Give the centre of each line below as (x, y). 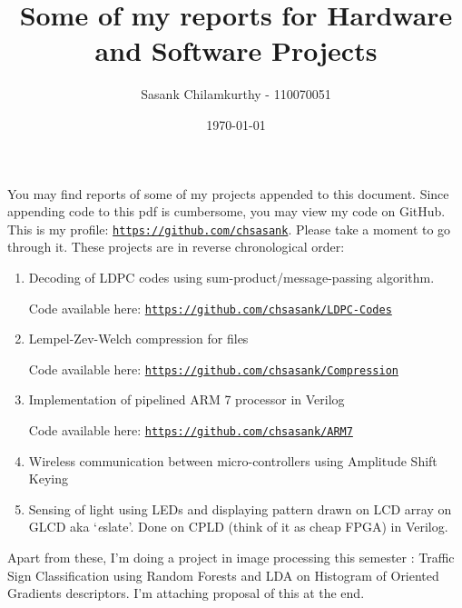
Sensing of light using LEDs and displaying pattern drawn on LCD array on (240, 508)
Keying (48, 478)
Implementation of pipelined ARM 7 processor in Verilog (187, 399)
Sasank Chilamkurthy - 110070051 (236, 94)
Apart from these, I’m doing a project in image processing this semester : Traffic (231, 558)
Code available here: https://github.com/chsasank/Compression (213, 369)
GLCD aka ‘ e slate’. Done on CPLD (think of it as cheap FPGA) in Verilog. (238, 527)
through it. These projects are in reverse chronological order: (176, 247)
